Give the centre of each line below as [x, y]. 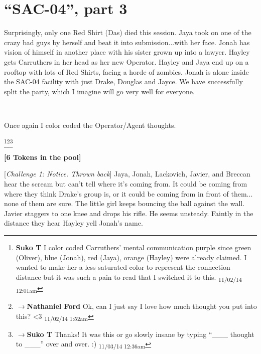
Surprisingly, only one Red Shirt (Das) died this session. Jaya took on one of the [128, 32]
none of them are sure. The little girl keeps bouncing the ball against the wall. [124, 203]
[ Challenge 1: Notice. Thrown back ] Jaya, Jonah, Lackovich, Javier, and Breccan [127, 174]
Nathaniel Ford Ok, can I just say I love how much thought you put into [142, 306]
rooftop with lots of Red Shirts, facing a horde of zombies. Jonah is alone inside [126, 71]
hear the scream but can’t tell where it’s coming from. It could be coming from [126, 183]
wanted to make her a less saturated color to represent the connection [123, 267]
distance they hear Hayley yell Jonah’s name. [74, 223]
